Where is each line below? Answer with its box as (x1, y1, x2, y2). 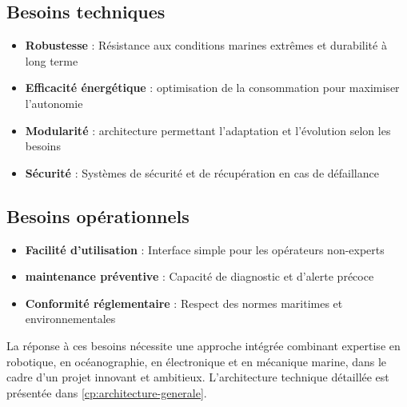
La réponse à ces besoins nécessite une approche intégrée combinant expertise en (6, 337, 401, 353)
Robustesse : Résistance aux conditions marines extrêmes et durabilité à (25, 37, 387, 54)
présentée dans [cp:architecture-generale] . (6, 384, 207, 401)
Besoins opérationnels (6, 203, 190, 228)
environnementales (25, 310, 116, 327)
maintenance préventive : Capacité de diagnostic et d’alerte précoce (25, 268, 374, 285)
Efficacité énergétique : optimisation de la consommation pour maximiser (25, 79, 400, 96)
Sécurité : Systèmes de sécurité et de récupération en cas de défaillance (25, 164, 379, 181)
